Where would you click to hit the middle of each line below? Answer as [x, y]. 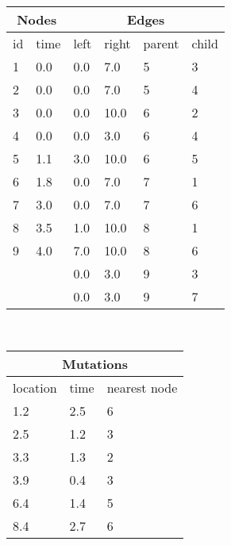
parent [161, 43]
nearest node [142, 387]
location [35, 387]
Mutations [95, 363]
